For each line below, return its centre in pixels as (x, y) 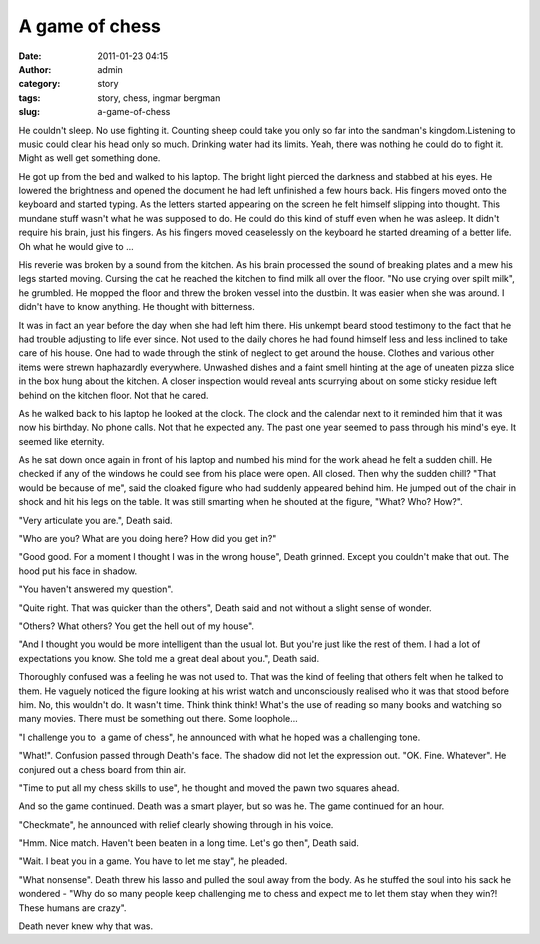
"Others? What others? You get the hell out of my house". (136, 626)
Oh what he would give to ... (76, 246)
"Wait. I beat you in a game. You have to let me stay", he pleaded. (153, 861)
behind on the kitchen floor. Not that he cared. (113, 395)
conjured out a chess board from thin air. (102, 769)
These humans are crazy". (72, 907)
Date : (30, 56)
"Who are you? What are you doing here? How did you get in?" (147, 539)
